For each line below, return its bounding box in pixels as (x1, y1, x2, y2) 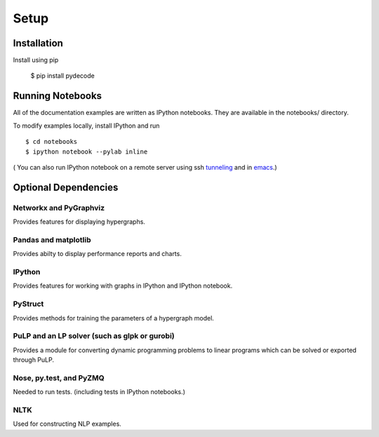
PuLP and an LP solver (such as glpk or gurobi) (13, 331, 175, 341)
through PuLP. (13, 356, 55, 364)
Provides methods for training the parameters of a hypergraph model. (13, 314, 214, 322)
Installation (13, 37, 63, 49)
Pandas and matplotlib (13, 235, 91, 245)
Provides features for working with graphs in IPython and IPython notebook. (13, 281, 233, 290)
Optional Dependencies (13, 181, 119, 193)
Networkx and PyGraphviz (13, 203, 105, 213)
